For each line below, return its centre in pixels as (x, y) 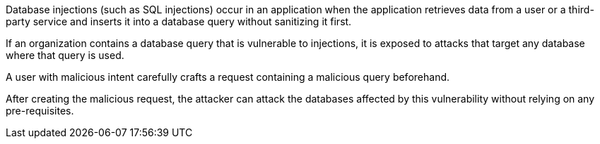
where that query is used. (65, 55)
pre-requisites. (40, 111)
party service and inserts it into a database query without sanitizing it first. (179, 21)
